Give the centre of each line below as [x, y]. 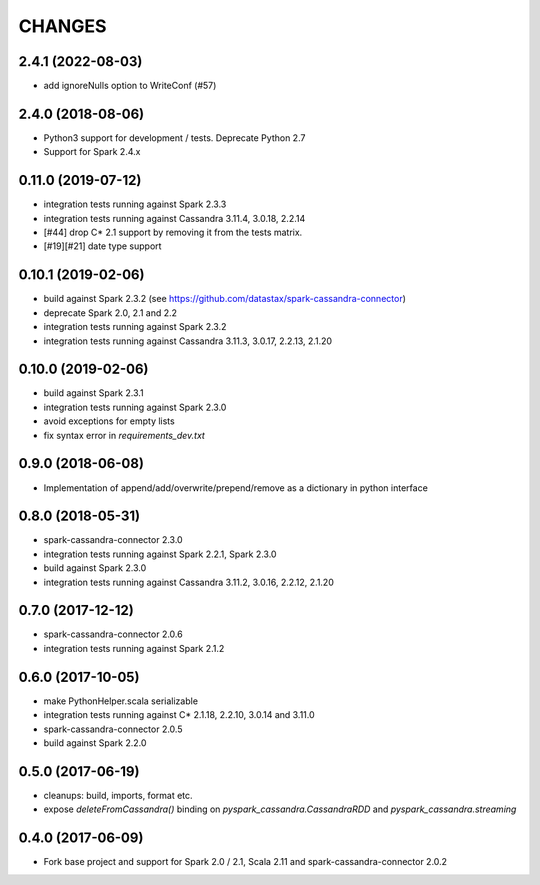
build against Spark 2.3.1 [93, 393]
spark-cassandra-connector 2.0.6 [113, 634]
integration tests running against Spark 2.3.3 [135, 204]
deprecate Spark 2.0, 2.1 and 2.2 [110, 312]
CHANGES [62, 26]
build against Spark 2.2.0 [95, 742]
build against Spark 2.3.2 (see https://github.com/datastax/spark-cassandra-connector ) [225, 299]
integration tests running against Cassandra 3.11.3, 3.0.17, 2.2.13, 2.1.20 [188, 341]
